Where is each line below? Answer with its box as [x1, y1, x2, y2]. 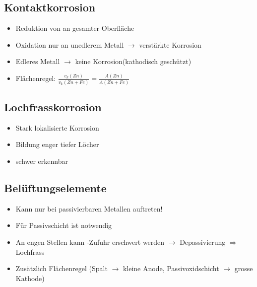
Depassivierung [180, 236, 226, 247]
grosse [234, 263, 253, 274]
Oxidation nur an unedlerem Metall [15, 39, 124, 50]
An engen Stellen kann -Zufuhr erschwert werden [15, 236, 165, 247]
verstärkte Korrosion [139, 39, 201, 50]
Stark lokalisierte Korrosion [15, 122, 99, 133]
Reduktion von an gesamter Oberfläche [15, 23, 134, 33]
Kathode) [15, 273, 45, 283]
